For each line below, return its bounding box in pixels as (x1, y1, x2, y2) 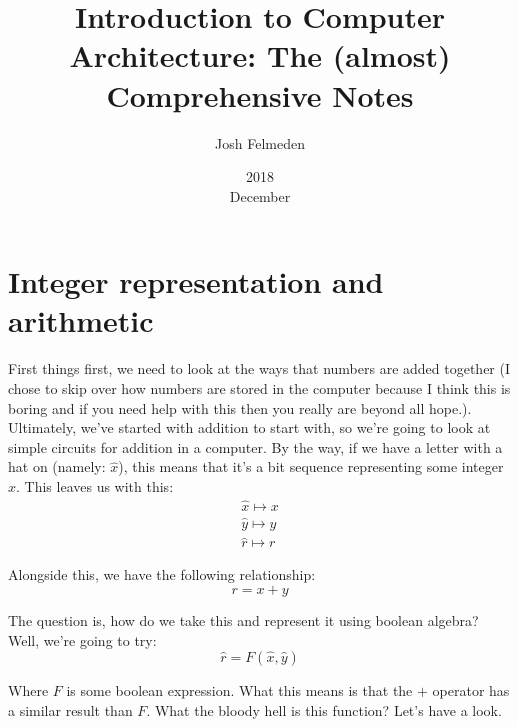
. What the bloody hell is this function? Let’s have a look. (146, 699, 502, 720)
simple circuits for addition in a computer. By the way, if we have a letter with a (8, 436, 503, 457)
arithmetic (8, 300, 154, 341)
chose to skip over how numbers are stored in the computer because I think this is (8, 378, 511, 398)
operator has (432, 680, 510, 701)
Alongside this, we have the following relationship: (8, 564, 316, 585)
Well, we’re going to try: (8, 629, 157, 650)
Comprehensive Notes (106, 74, 414, 115)
